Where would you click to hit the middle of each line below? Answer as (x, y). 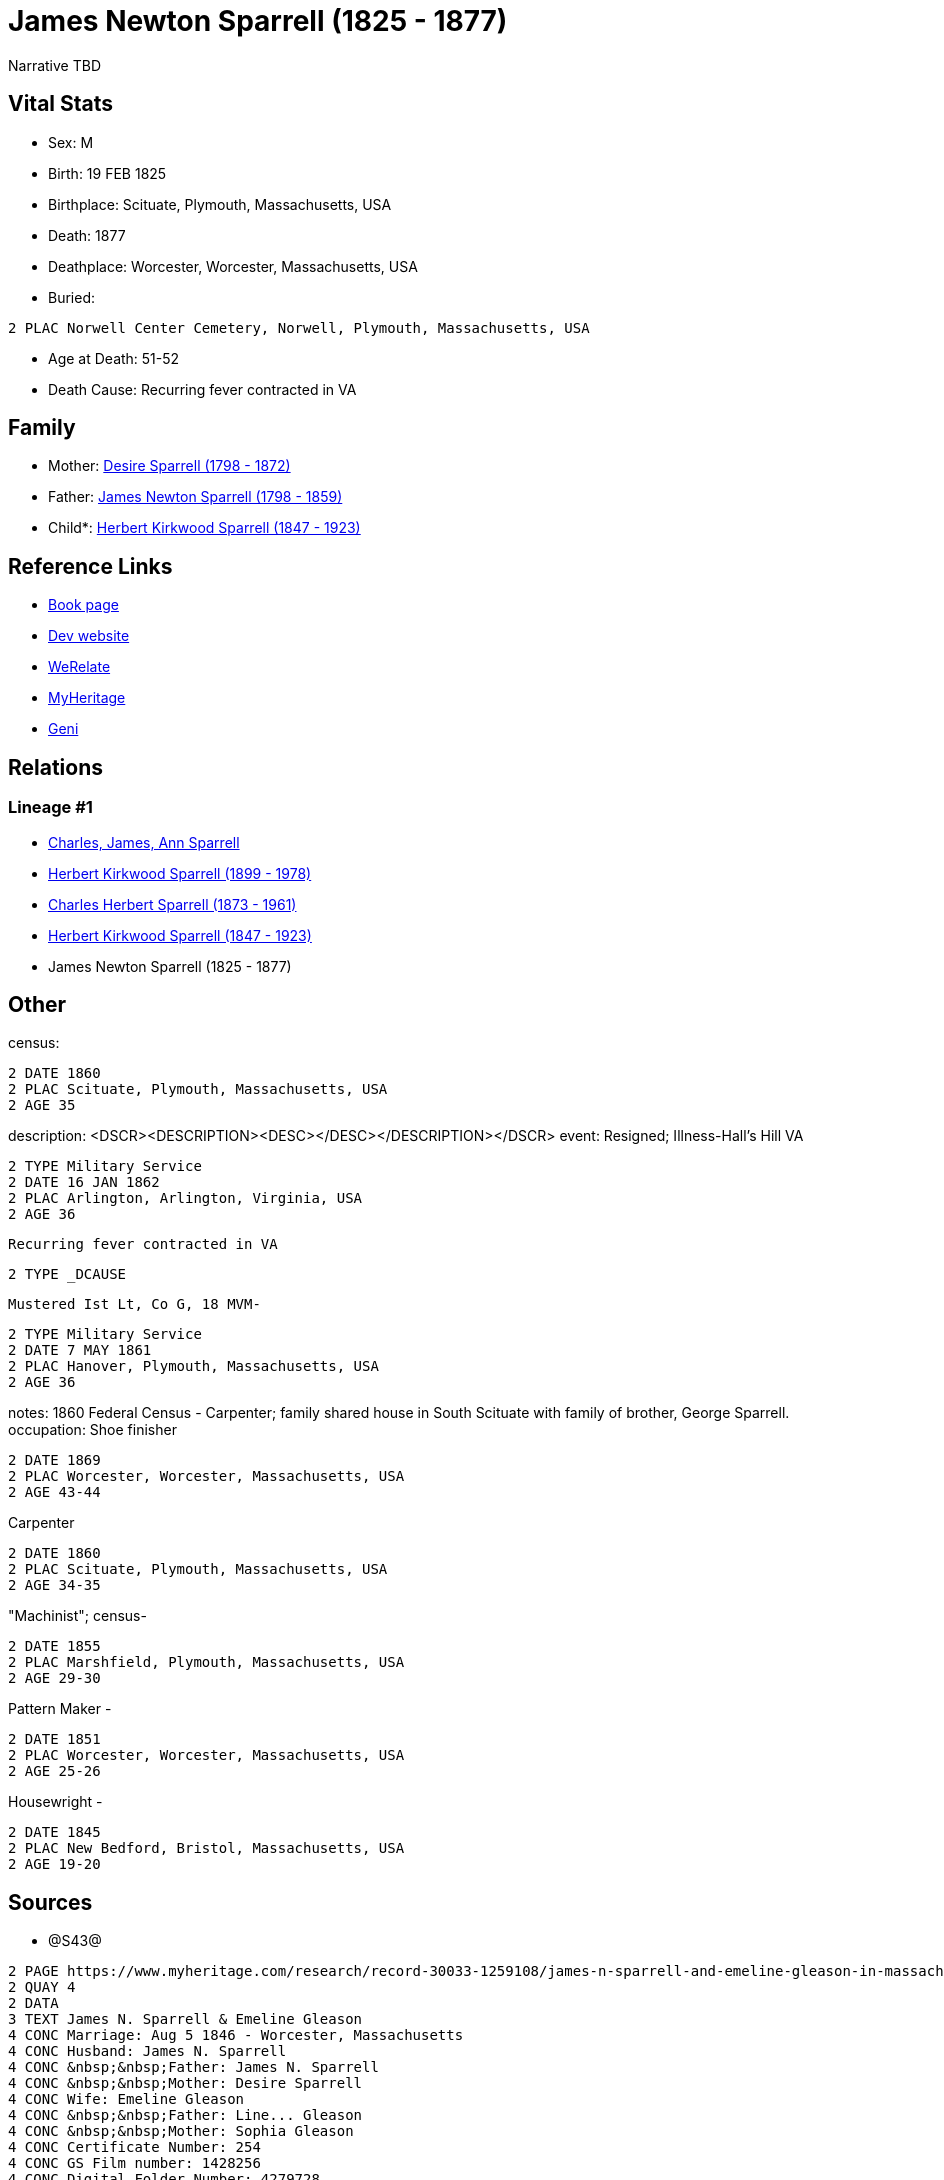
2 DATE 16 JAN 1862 (84, 1182)
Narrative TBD (54, 65)
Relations (56, 767)
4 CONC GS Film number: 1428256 (134, 2163)
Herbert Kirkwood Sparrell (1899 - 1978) (180, 873)
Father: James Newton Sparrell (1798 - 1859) (195, 497)
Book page (83, 605)
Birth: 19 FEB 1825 (107, 173)
